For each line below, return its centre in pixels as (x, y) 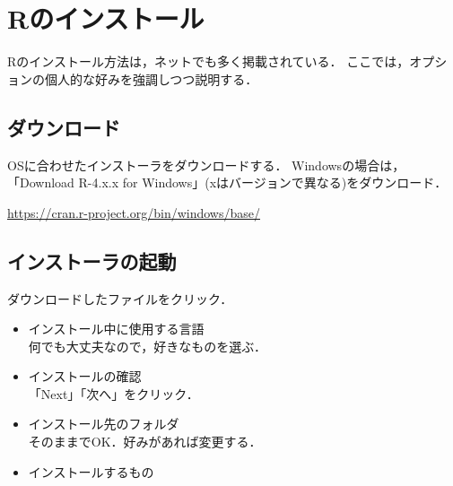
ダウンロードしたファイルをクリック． (120, 298)
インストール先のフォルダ (104, 424)
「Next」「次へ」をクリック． (113, 393)
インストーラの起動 (92, 260)
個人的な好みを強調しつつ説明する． (151, 78)
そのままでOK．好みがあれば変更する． (145, 442)
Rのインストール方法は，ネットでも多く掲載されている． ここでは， (209, 61)
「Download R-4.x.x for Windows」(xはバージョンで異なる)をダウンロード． (227, 182)
